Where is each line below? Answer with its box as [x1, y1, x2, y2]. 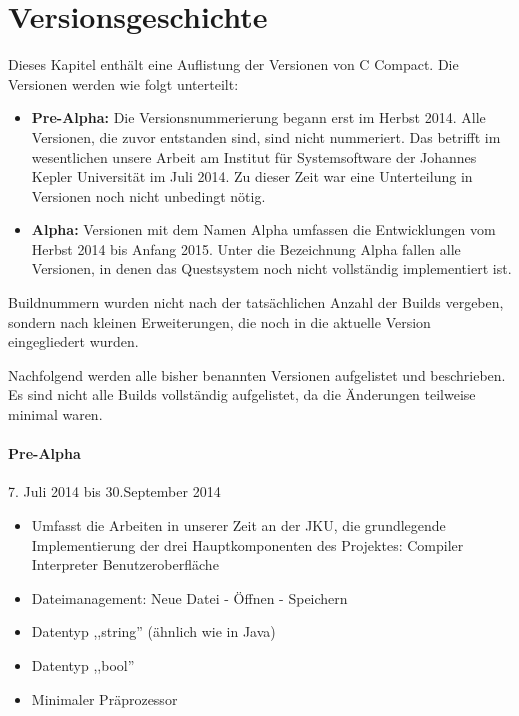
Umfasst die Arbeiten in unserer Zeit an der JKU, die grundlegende [31, 515, 446, 536]
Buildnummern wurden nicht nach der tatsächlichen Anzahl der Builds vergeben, [8, 292, 504, 313]
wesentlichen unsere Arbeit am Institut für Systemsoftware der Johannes [31, 146, 477, 167]
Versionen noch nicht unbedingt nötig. [31, 185, 266, 206]
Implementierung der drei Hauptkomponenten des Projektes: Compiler [31, 534, 464, 555]
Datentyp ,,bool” [31, 654, 135, 675]
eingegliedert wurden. [8, 331, 139, 352]
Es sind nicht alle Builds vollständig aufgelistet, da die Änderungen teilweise [8, 384, 476, 405]
